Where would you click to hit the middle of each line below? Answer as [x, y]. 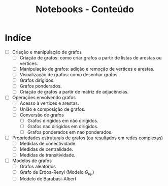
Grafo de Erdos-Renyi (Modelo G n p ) [57, 173]
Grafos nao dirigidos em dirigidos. [63, 126]
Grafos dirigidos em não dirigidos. [63, 120]
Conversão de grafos [42, 115]
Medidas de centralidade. [46, 149]
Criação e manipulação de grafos [47, 52]
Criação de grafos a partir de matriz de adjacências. [74, 92]
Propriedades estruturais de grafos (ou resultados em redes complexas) [88, 138]
